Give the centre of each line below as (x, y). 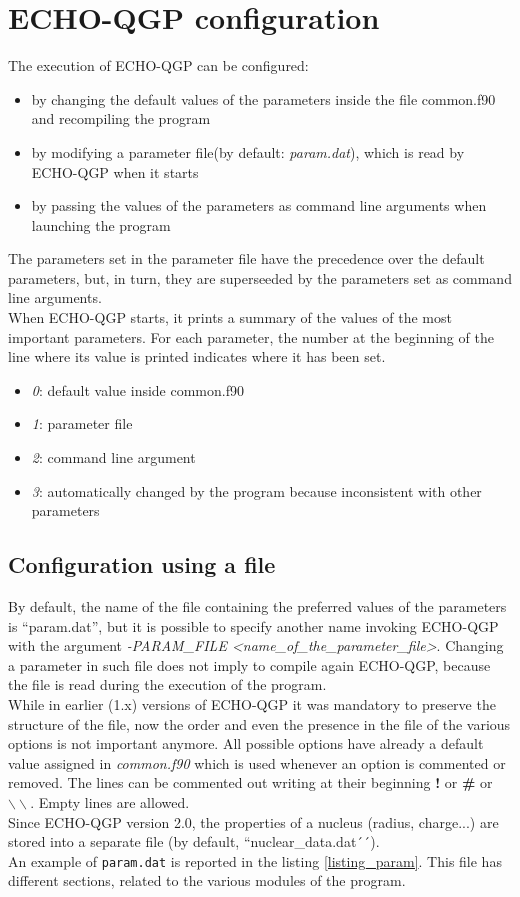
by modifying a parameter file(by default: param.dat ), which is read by (248, 151)
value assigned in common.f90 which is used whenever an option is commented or (257, 762)
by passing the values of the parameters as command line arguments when (259, 205)
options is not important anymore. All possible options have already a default (246, 743)
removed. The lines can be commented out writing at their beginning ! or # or (250, 782)
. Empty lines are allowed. (110, 801)
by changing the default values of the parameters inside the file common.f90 (263, 98)
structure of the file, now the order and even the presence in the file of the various (259, 723)
